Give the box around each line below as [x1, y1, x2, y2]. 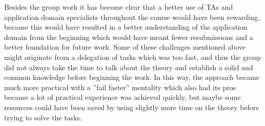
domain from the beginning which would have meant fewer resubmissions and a [4, 31, 253, 42]
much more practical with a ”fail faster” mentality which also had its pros [4, 81, 236, 92]
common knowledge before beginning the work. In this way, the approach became [4, 72, 259, 82]
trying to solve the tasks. [4, 112, 82, 122]
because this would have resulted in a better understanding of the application [4, 22, 248, 32]
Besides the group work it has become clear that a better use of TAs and [4, 2, 233, 12]
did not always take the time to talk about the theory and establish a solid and [4, 61, 253, 72]
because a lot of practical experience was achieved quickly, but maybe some [4, 92, 241, 102]
